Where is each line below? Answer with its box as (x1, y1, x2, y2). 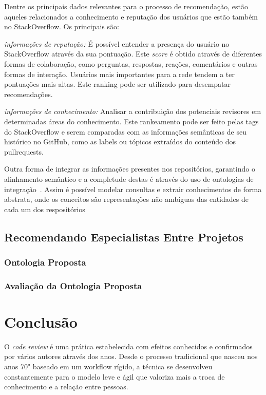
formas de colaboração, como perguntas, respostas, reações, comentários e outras (4, 58, 258, 69)
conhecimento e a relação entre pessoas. (4, 381, 128, 392)
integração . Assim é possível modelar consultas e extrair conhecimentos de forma (4, 183, 262, 194)
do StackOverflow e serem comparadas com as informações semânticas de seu (4, 126, 246, 137)
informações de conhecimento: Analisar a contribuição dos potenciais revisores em (4, 106, 261, 117)
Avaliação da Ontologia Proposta (4, 279, 142, 292)
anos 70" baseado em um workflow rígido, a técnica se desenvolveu (4, 361, 213, 372)
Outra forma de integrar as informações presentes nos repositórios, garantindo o (4, 163, 255, 174)
